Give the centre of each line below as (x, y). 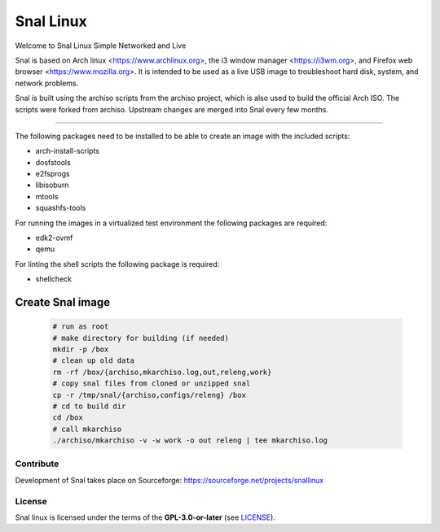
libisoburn (52, 185)
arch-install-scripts (67, 151)
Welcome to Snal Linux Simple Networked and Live (101, 46)
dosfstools (53, 162)
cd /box (68, 418)
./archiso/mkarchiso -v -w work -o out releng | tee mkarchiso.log (190, 440)
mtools (47, 196)
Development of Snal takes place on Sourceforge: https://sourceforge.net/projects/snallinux (169, 480)
